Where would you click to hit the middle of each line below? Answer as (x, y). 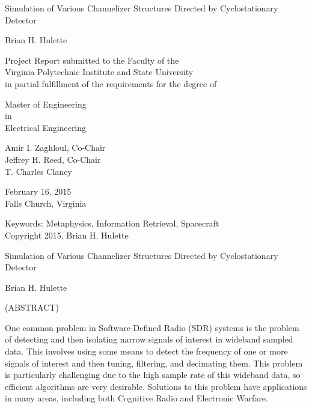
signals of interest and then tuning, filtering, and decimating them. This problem (154, 363)
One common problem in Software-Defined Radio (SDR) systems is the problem (152, 327)
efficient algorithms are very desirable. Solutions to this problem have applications (156, 386)
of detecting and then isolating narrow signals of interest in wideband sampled (149, 339)
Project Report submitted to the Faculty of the (92, 60)
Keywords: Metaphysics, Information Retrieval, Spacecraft (112, 223)
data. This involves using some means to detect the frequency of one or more (146, 351)
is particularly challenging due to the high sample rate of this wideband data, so (153, 375)
